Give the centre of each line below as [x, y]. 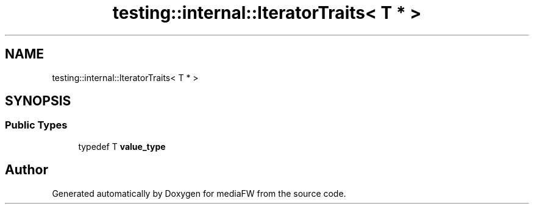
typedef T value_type [122, 146]
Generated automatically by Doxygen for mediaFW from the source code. [199, 193]
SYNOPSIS [38, 101]
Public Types [36, 125]
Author [27, 170]
